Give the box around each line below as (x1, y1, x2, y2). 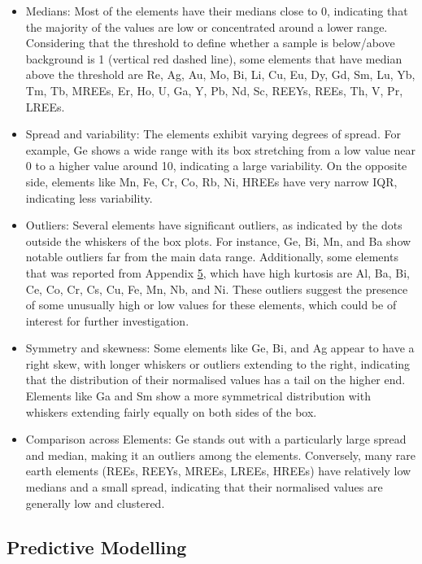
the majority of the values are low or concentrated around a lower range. (25, 18, 388, 35)
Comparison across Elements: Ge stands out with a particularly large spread (25, 431, 407, 448)
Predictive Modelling (7, 534, 187, 559)
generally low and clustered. (25, 494, 165, 511)
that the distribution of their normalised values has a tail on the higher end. (25, 371, 406, 388)
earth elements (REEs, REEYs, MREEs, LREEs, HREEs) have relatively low (25, 462, 411, 479)
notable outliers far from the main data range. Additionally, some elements (25, 248, 398, 265)
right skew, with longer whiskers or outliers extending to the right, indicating (25, 355, 411, 372)
